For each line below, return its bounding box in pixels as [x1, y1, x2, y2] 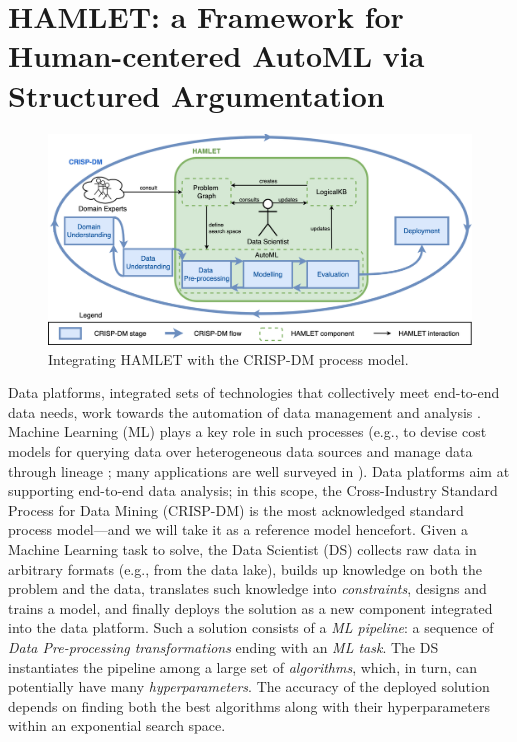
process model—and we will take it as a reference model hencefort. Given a [8, 519, 469, 540]
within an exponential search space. [8, 715, 226, 736]
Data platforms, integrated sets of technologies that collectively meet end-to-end [8, 382, 500, 403]
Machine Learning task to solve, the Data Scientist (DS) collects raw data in [8, 539, 477, 560]
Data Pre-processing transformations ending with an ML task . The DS [8, 636, 439, 657]
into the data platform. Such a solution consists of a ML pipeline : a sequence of [8, 617, 494, 638]
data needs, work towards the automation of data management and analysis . [8, 401, 481, 422]
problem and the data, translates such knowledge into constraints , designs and [8, 578, 487, 599]
